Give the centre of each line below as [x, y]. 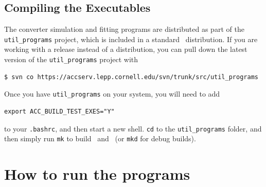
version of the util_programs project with [71, 59]
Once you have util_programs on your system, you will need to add [112, 94]
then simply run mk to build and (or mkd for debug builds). [100, 138]
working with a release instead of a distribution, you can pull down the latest [126, 49]
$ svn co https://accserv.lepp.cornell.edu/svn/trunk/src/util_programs [131, 77]
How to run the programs [97, 174]
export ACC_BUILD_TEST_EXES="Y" [59, 111]
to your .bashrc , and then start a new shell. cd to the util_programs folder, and [133, 128]
